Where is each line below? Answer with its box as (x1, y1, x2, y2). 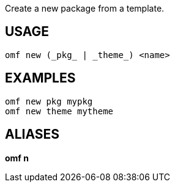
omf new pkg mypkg (5, 96, 93, 106)
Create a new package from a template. (5, 3, 165, 13)
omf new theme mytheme (5, 106, 114, 116)
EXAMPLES (5, 70, 76, 86)
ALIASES (5, 127, 60, 142)
